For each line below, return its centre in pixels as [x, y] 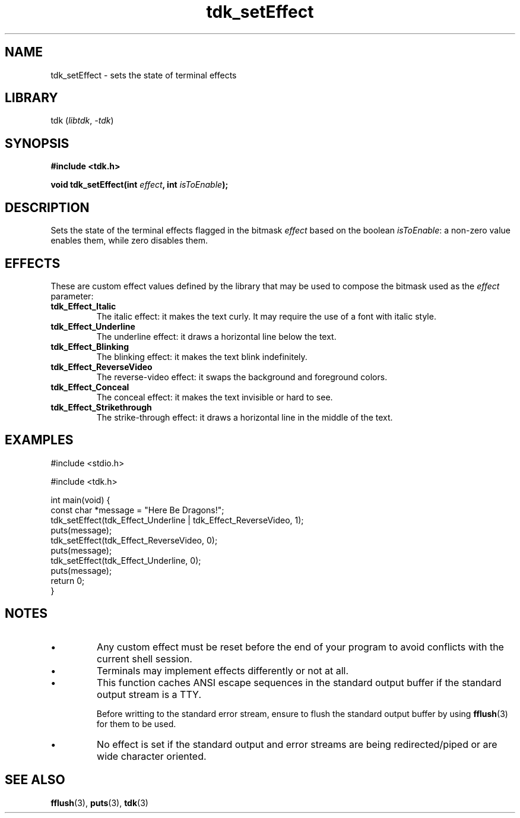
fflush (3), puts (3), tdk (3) [99, 803]
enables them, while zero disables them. [129, 241]
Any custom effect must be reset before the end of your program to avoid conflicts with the [300, 647]
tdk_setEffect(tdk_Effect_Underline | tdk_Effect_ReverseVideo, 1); [177, 520]
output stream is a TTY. [149, 694]
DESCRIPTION [47, 207]
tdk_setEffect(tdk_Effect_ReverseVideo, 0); [134, 540]
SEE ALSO [35, 780]
